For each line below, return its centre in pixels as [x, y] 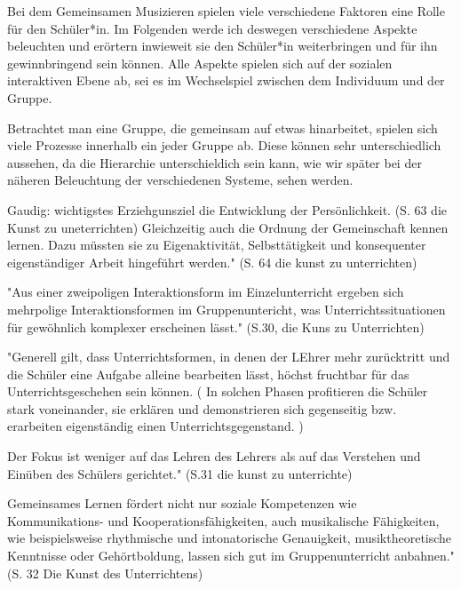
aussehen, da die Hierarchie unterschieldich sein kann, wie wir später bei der [215, 162]
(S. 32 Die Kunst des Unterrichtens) [105, 573]
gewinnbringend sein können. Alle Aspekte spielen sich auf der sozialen [200, 63]
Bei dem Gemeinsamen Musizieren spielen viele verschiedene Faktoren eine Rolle [226, 11]
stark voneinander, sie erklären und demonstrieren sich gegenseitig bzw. [202, 408]
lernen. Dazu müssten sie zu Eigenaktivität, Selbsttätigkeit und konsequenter [217, 245]
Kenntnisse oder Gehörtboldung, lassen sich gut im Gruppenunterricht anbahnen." [231, 556]
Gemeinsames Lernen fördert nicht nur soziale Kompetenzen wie [182, 503]
